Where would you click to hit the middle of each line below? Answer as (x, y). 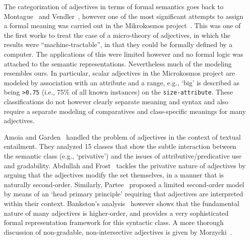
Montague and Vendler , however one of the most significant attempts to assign (124, 16)
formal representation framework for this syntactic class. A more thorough (114, 222)
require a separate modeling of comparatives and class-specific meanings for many (125, 111)
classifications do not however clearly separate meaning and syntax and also (116, 101)
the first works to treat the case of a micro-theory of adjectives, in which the (117, 35)
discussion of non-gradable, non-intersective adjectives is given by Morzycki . (118, 232)
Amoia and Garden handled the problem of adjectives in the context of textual (122, 136)
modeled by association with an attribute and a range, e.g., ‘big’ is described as (122, 82)
